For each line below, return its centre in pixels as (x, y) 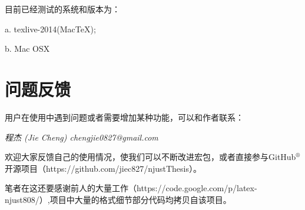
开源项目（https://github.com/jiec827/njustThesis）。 (103, 168)
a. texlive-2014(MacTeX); (50, 29)
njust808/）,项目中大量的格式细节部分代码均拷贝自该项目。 (118, 199)
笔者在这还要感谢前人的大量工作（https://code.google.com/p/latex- (131, 188)
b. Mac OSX (27, 49)
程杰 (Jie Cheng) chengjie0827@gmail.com (82, 137)
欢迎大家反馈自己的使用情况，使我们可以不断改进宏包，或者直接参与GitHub (150, 157)
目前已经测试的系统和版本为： (62, 9)
